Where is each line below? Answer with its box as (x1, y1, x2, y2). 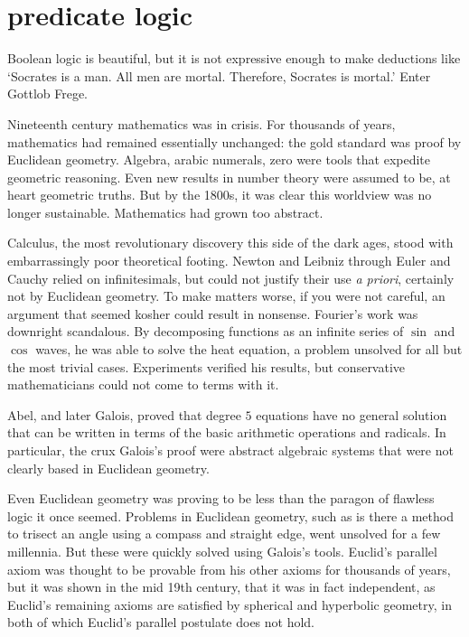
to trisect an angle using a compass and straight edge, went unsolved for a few (7, 524, 441, 543)
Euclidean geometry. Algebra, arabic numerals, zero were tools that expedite (7, 150, 431, 169)
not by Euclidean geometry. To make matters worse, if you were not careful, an (7, 286, 446, 305)
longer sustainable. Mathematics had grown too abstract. (7, 202, 324, 221)
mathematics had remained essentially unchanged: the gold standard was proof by (7, 132, 462, 151)
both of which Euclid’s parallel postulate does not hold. (7, 613, 315, 632)
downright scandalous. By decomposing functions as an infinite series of (7, 322, 404, 341)
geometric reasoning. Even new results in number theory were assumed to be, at (7, 167, 451, 186)
